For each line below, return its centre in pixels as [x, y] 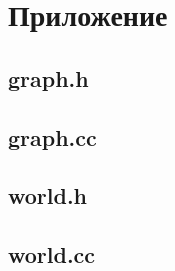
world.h [48, 195]
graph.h [48, 77]
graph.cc [52, 136]
